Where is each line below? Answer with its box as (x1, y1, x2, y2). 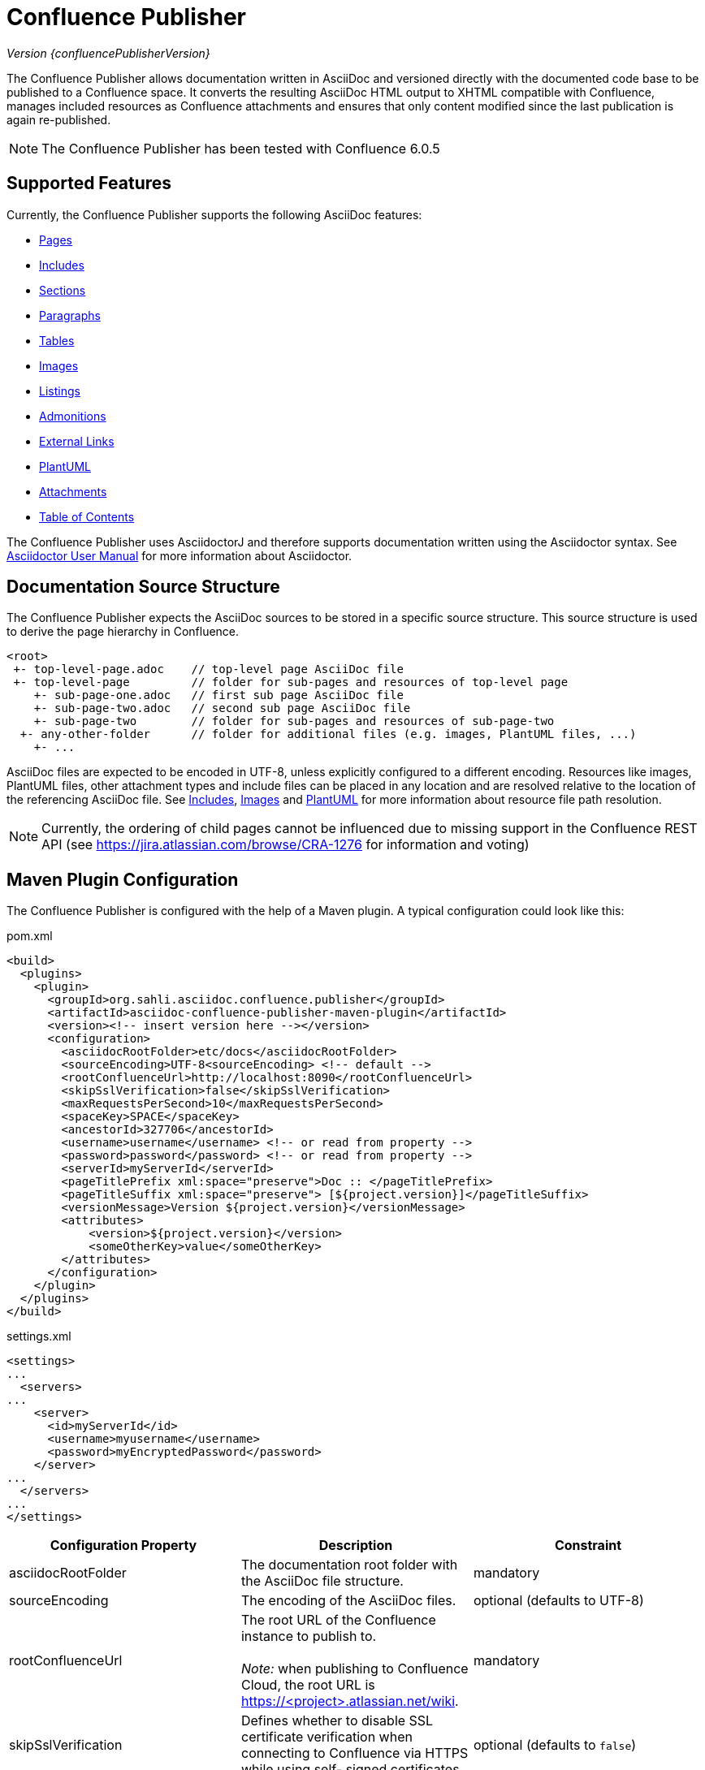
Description (318, 1537, 393, 1554)
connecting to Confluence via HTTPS (240, 1745, 469, 1762)
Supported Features (6, 173, 172, 194)
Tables (39, 333, 75, 348)
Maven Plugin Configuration (6, 869, 239, 890)
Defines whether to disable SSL (240, 1712, 434, 1729)
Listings (39, 383, 80, 398)
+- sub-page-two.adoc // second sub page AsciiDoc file (33, 702, 411, 715)
